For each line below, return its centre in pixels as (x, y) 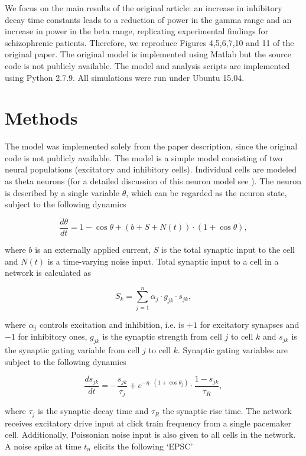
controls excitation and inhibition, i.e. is (112, 324)
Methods (41, 118)
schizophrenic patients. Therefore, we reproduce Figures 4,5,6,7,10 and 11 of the (149, 42)
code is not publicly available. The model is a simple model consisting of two (144, 157)
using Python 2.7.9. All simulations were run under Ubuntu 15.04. (125, 77)
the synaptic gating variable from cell (72, 350)
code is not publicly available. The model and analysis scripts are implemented (147, 65)
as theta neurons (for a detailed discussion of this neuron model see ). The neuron (153, 181)
